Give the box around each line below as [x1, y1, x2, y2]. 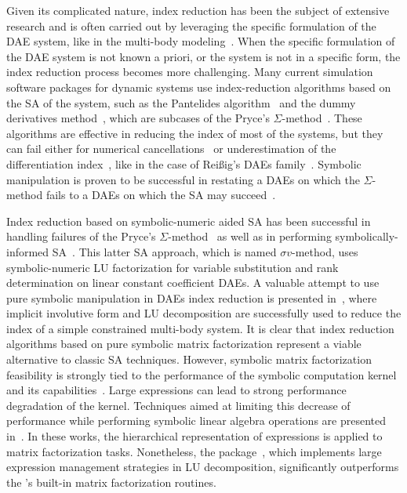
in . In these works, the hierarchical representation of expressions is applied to [6, 428, 383, 444]
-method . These [282, 110, 362, 126]
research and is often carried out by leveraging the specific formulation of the [6, 17, 376, 34]
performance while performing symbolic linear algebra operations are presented [6, 412, 386, 429]
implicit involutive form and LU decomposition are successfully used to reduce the [6, 305, 402, 321]
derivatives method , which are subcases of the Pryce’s [6, 110, 270, 126]
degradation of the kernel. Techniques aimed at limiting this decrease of [6, 397, 351, 413]
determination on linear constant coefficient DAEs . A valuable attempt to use [6, 274, 380, 291]
